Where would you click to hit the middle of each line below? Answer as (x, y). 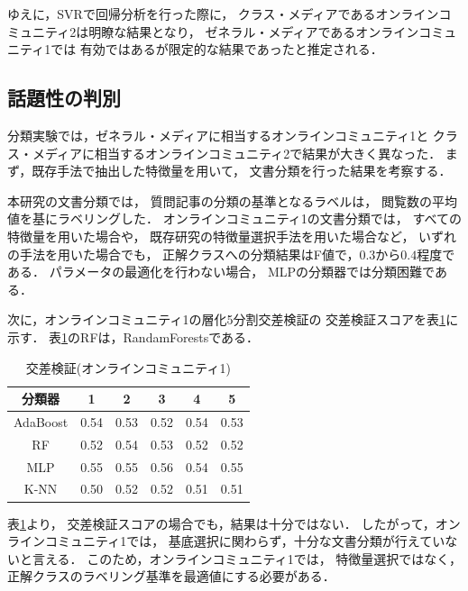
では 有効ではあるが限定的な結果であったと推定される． (217, 49)
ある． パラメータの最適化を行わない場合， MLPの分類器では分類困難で (221, 272)
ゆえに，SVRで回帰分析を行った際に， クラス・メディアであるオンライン (223, 14)
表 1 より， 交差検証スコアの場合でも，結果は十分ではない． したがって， (221, 523)
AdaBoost (41, 421)
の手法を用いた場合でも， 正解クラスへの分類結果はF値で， (184, 254)
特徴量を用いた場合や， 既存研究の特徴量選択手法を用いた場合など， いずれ (232, 236)
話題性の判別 (64, 98)
